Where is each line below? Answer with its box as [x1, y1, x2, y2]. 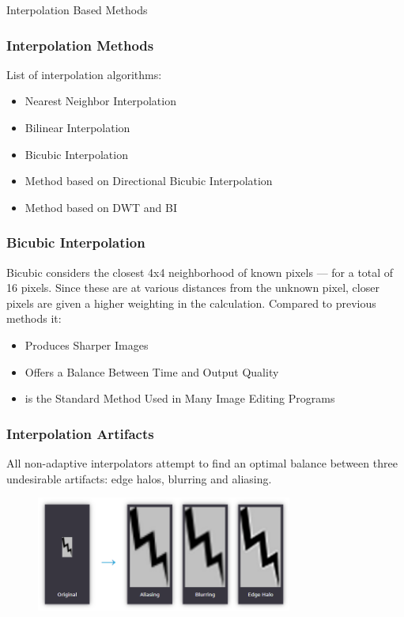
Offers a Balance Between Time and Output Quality [25, 363, 279, 380]
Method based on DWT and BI [25, 199, 177, 215]
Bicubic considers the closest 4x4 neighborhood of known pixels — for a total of [6, 263, 394, 280]
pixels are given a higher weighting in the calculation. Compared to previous [6, 294, 376, 311]
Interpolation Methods [6, 35, 154, 55]
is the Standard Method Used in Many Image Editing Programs [25, 390, 335, 407]
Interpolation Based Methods [6, 2, 148, 17]
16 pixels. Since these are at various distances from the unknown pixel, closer [6, 279, 379, 296]
